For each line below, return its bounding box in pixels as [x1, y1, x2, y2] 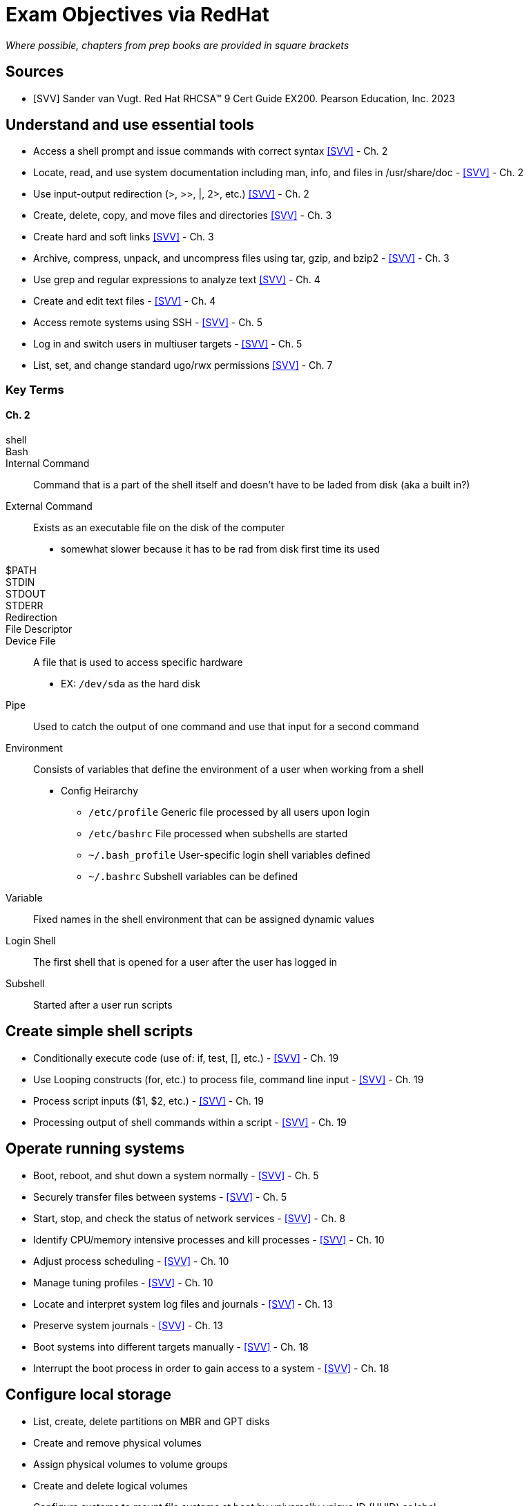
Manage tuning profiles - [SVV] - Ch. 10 [33, 1276, 213, 1288]
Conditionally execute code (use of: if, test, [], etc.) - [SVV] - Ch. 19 [33, 1051, 339, 1064]
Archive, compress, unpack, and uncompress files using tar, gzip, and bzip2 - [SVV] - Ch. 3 [33, 252, 450, 265]
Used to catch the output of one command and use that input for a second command [33, 721, 419, 733]
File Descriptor [6, 623, 73, 636]
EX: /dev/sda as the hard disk [61, 678, 201, 690]
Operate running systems [6, 1140, 185, 1158]
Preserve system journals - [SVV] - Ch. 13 [33, 1319, 223, 1331]
